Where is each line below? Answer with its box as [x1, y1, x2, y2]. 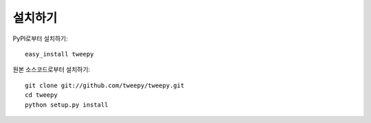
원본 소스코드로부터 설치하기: [12, 65, 91, 74]
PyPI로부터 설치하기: [12, 34, 68, 43]
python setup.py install [25, 100, 109, 109]
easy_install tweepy [25, 50, 94, 58]
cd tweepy [25, 91, 58, 99]
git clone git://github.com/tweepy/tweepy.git [25, 81, 185, 89]
